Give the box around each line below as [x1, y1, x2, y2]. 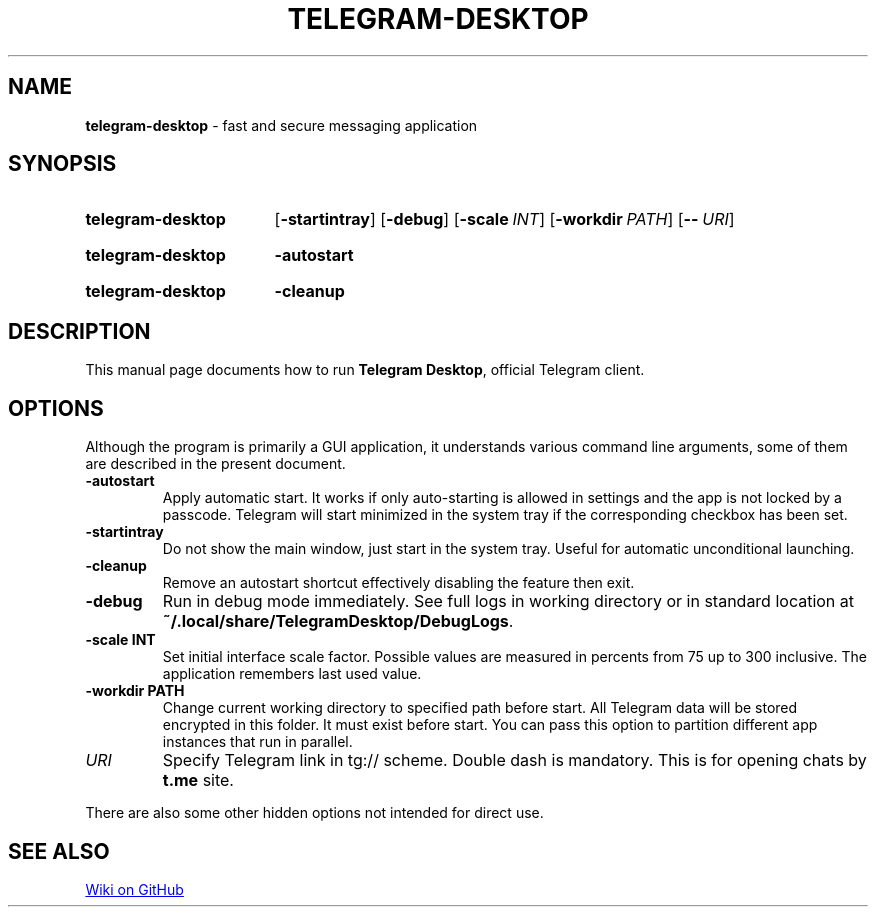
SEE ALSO [8, 838, 110, 864]
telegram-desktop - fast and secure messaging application [85, 116, 478, 134]
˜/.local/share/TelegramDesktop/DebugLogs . [162, 611, 514, 632]
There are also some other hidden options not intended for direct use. [85, 804, 544, 822]
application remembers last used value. [162, 665, 422, 683]
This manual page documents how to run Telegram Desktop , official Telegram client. [85, 361, 645, 379]
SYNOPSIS [8, 151, 117, 177]
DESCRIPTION [8, 318, 151, 344]
